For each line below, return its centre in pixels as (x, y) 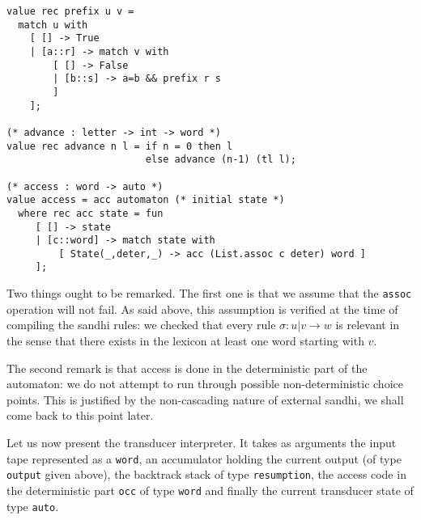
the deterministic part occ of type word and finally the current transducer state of (210, 490)
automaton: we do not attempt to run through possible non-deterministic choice (205, 384)
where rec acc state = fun (91, 213)
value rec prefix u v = (70, 11)
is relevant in (368, 325)
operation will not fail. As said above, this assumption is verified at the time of (202, 309)
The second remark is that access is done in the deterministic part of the (187, 368)
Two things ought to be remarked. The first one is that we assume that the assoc (209, 293)
